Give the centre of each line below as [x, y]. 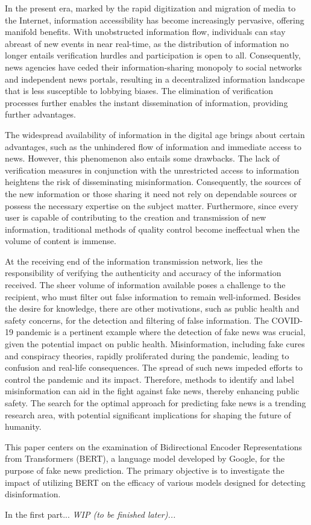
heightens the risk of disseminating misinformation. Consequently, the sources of [153, 182]
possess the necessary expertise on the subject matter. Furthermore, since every [152, 205]
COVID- [287, 320]
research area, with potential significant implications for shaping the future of [148, 414]
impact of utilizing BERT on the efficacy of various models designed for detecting [155, 482]
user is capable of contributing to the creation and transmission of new [136, 217]
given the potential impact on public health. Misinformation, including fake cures [155, 344]
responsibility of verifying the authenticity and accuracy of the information [143, 273]
